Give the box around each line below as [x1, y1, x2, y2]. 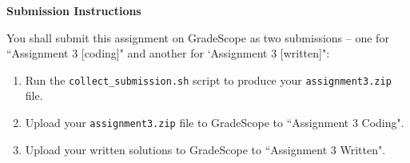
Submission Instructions [6, 2, 141, 18]
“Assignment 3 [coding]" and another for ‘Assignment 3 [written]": [6, 45, 330, 62]
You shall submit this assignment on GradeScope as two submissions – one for [6, 29, 389, 46]
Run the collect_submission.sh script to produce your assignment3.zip [25, 71, 392, 88]
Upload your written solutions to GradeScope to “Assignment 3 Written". [25, 141, 386, 157]
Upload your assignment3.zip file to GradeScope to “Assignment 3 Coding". [25, 114, 404, 131]
